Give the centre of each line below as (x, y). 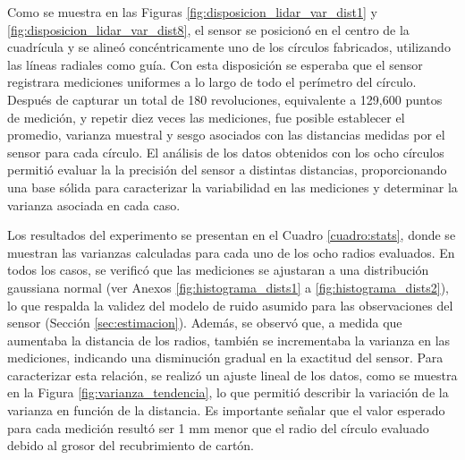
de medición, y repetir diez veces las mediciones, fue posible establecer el (206, 117)
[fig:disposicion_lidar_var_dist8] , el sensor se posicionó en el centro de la (208, 29)
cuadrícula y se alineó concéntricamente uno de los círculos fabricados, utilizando (229, 47)
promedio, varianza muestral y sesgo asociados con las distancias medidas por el (226, 135)
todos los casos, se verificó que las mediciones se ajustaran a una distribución (218, 270)
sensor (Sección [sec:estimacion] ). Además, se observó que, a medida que (205, 323)
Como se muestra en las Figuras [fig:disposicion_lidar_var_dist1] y (192, 12)
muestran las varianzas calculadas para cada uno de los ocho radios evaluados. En (231, 252)
